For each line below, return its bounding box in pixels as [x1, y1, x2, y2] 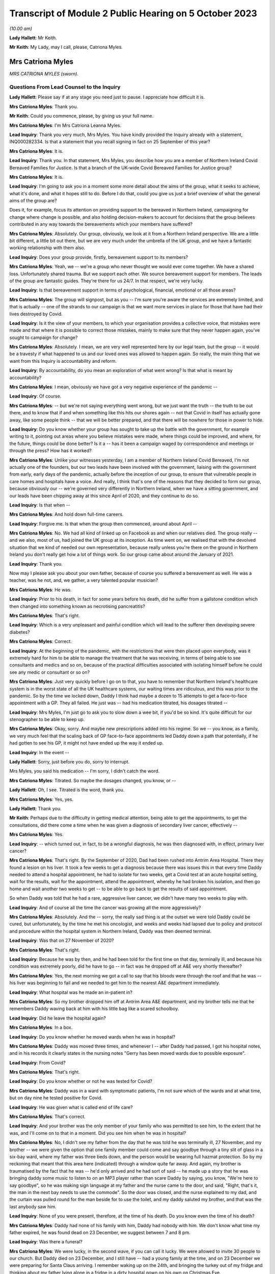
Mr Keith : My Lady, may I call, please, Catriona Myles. [9, 44, 123, 50]
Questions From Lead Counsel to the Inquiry [9, 84, 121, 90]
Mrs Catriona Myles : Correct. [9, 639, 72, 645]
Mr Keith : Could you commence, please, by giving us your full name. [9, 113, 154, 119]
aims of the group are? [9, 198, 57, 204]
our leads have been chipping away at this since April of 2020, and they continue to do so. [9, 492, 200, 499]
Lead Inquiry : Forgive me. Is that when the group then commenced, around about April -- [9, 520, 197, 527]
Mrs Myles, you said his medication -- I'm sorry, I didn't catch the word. [9, 768, 160, 774]
